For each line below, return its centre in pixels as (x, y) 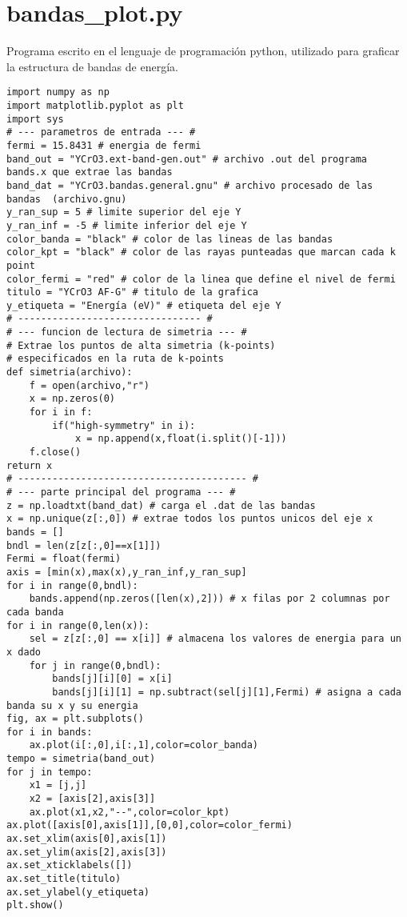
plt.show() (35, 905)
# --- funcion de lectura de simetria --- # (127, 332)
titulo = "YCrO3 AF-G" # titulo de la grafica (132, 292)
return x (30, 465)
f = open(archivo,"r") (89, 385)
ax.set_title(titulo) (64, 879)
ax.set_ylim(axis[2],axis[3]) (87, 852)
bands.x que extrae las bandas (90, 172)
